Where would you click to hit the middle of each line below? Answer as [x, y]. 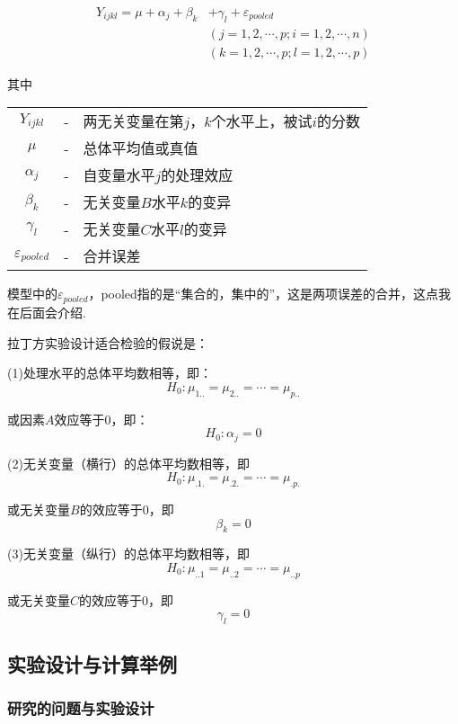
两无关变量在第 [133, 121]
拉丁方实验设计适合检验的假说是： [108, 342]
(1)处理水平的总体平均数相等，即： [110, 373]
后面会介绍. [53, 312]
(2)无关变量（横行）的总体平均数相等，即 [128, 463]
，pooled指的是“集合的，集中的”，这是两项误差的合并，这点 [264, 294]
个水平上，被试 [262, 121]
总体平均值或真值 [141, 148]
